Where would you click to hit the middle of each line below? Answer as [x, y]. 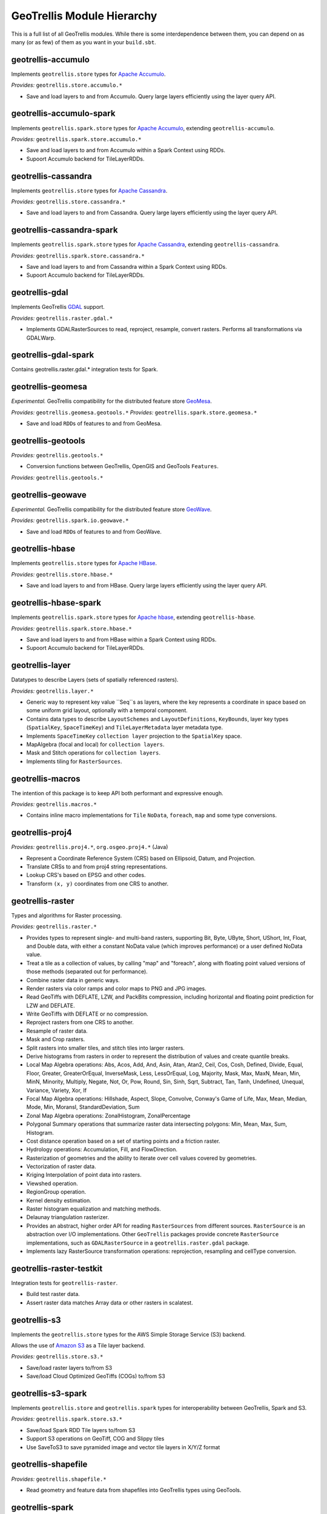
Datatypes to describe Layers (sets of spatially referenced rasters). [95, 680]
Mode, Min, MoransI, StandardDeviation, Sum [83, 1107]
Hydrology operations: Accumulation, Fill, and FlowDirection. [102, 1149]
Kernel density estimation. [59, 1200]
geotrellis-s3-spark [49, 1393]
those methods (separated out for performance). [87, 971]
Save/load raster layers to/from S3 [69, 1367]
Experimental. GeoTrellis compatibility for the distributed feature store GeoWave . [111, 509]
